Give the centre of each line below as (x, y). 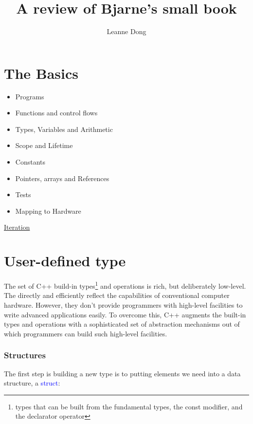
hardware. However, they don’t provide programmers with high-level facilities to (123, 304)
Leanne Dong (126, 31)
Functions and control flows (56, 113)
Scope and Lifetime (44, 145)
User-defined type (65, 261)
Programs (30, 96)
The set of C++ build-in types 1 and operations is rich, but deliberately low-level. (125, 285)
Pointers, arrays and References (62, 178)
